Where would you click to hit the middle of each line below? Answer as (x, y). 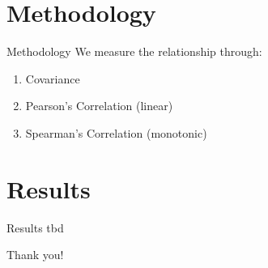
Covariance (53, 78)
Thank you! (35, 255)
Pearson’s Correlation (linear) (99, 106)
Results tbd (35, 227)
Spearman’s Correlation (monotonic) (116, 132)
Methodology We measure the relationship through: (134, 51)
